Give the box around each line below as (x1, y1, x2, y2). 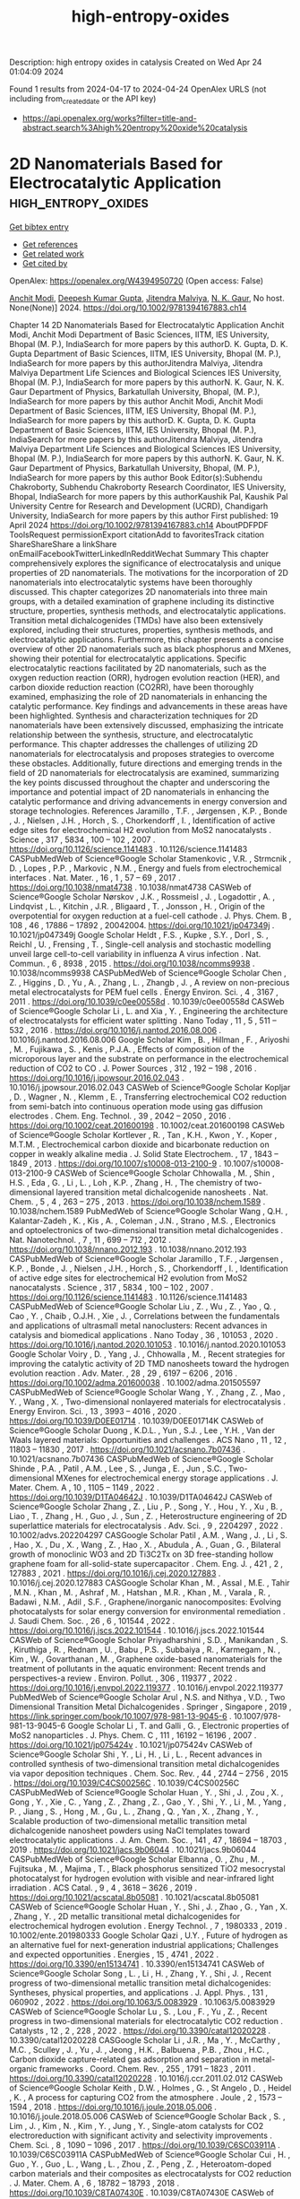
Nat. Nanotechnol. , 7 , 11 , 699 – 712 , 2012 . (9, 1234, 172, 1245)
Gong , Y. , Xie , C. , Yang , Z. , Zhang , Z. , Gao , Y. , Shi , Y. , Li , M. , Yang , (9, 1796, 287, 1807)
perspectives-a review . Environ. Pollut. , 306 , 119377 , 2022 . (9, 1673, 237, 1683)
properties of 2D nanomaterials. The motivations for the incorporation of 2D (9, 567, 289, 578)
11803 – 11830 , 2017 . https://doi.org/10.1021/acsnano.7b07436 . (9, 1444, 245, 1455)
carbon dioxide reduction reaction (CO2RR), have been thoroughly (9, 682, 254, 692)
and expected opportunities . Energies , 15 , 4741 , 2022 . (9, 1949, 219, 1960)
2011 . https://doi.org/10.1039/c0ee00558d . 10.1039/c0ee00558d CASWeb (9, 995, 285, 1006)
